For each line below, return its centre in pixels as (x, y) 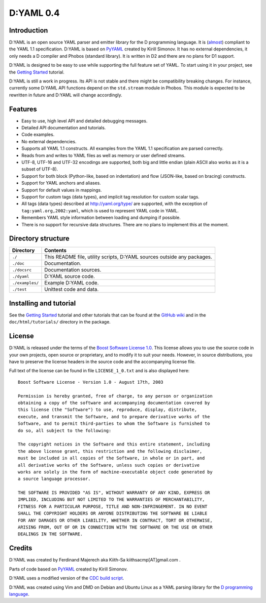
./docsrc (22, 270)
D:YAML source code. (70, 277)
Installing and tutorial (42, 303)
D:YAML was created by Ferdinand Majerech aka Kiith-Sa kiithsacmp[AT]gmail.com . (95, 560)
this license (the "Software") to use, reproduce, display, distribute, (107, 410)
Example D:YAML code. (72, 283)
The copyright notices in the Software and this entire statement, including (114, 444)
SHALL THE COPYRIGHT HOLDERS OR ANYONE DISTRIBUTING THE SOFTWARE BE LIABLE (113, 513)
